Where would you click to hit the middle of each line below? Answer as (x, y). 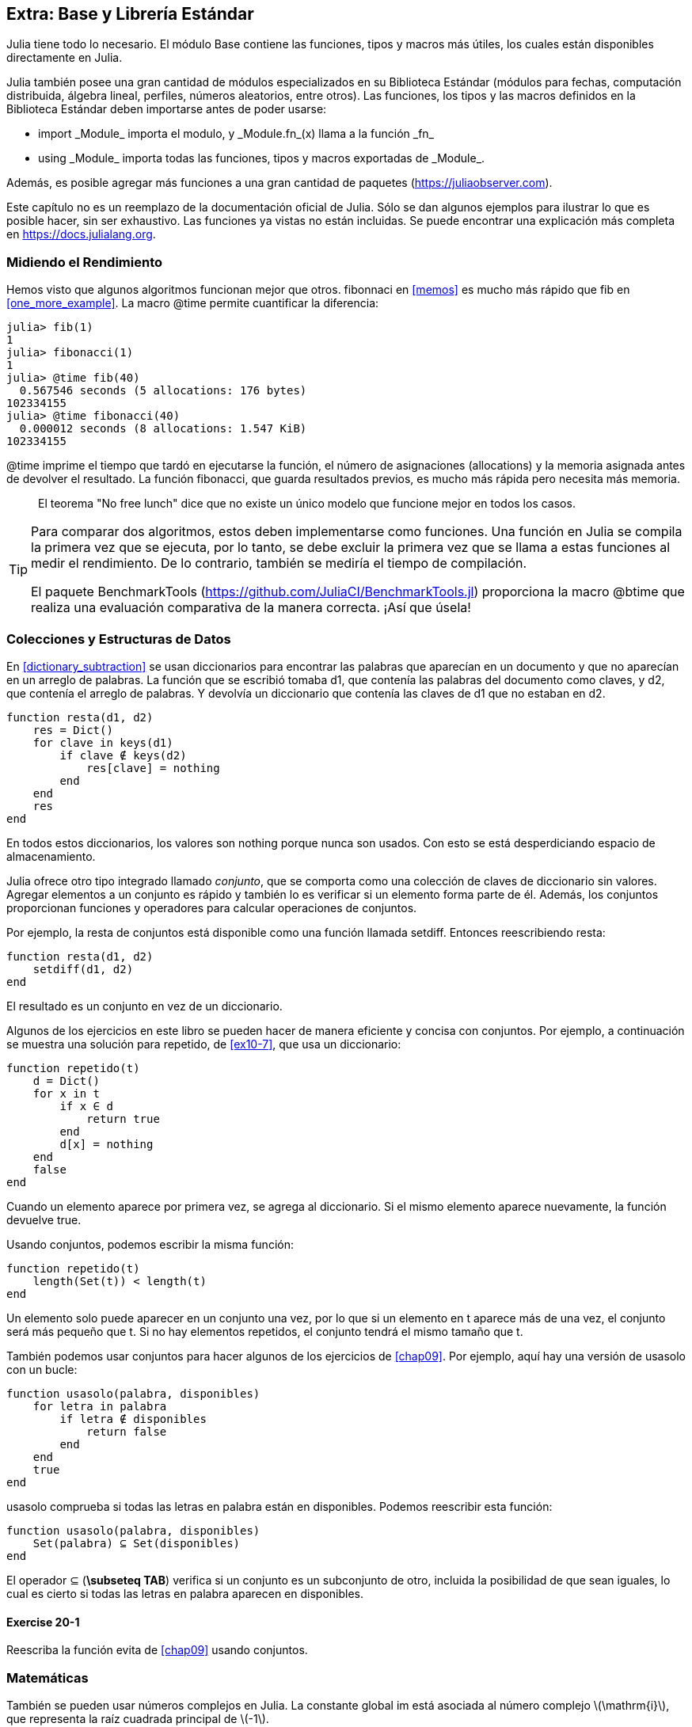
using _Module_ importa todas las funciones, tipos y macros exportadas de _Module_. (262, 158)
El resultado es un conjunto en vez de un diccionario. (144, 1006)
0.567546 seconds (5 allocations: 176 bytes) (163, 391)
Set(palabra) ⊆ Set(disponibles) (137, 1543)
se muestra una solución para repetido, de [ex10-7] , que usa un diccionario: (204, 1044)
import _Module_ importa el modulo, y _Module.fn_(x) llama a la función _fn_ (236, 134)
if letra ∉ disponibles (133, 1419)
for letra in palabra (100, 1406)
